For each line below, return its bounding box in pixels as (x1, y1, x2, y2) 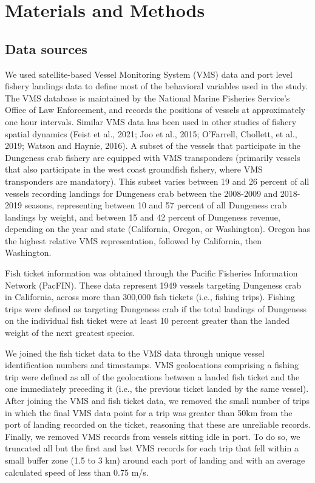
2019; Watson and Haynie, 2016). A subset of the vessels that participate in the (5, 139, 300, 152)
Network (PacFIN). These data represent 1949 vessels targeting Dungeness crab (5, 278, 302, 291)
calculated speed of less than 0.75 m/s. (5, 465, 149, 478)
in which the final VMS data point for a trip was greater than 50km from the (5, 406, 293, 419)
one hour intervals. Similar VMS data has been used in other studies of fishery (5, 115, 297, 128)
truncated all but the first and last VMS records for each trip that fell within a (5, 442, 299, 454)
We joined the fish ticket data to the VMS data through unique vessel (5, 346, 265, 359)
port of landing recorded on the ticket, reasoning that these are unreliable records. (5, 418, 311, 431)
